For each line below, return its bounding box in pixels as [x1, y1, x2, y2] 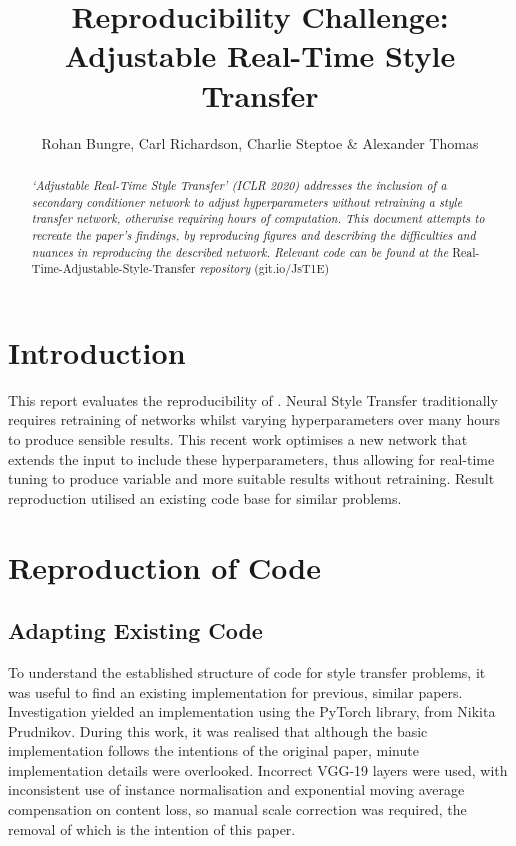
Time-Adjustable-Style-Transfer [31, 260, 196, 277]
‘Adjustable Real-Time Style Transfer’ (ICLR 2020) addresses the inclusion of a [31, 176, 447, 193]
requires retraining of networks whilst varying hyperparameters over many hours [8, 409, 500, 430]
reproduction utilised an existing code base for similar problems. [8, 487, 402, 508]
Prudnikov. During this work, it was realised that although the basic [8, 720, 428, 741]
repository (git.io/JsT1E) [199, 260, 330, 277]
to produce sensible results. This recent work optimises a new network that [8, 428, 468, 449]
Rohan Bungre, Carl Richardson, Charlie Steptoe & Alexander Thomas [41, 132, 479, 153]
